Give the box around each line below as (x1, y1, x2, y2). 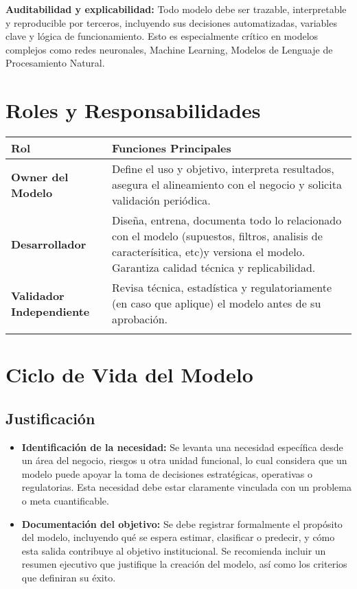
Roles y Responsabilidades (5, 96, 261, 124)
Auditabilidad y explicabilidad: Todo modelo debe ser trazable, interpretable (5, 2, 347, 16)
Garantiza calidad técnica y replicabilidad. (112, 259, 316, 276)
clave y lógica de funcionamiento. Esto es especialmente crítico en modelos (5, 29, 319, 43)
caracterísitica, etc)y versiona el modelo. (112, 244, 306, 260)
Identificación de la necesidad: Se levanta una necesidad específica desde (21, 439, 343, 454)
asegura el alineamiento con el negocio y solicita (112, 176, 342, 193)
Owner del (11, 168, 69, 185)
